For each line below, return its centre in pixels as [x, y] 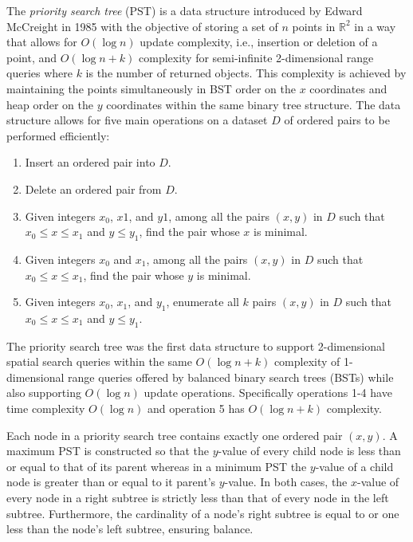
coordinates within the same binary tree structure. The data [254, 104]
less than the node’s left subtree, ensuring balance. [130, 529]
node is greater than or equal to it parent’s [111, 482]
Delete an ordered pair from [93, 189]
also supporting [44, 393]
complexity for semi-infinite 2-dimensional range [256, 57]
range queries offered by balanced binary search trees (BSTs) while [231, 377]
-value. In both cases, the [286, 482]
